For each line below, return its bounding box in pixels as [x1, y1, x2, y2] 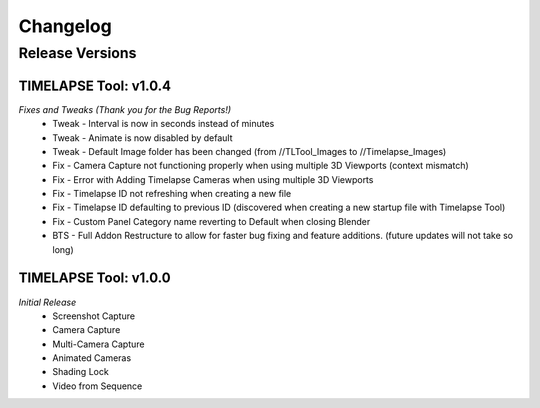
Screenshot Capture [52, 310, 135, 322]
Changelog [18, 15, 112, 37]
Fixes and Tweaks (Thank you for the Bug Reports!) [18, 103, 232, 115]
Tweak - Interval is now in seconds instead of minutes [52, 118, 275, 130]
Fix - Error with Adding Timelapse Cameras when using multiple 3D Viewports [52, 173, 374, 185]
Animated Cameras [52, 352, 132, 364]
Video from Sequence [52, 380, 143, 392]
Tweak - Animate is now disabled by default [52, 131, 234, 144]
